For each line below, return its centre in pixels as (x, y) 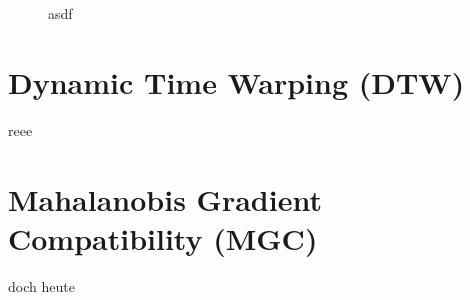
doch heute (41, 285)
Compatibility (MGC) (163, 237)
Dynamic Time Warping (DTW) (236, 81)
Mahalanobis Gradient (165, 198)
